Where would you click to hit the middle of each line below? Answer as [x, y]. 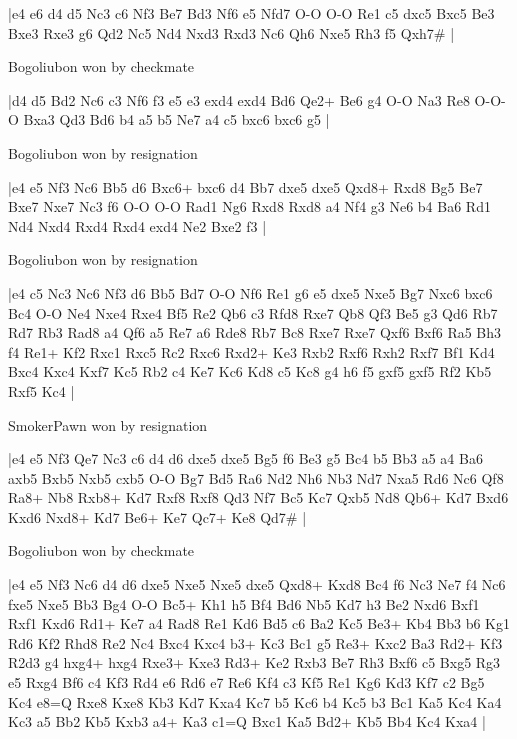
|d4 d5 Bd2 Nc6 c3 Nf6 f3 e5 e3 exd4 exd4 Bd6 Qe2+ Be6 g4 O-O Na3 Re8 [239, 99]
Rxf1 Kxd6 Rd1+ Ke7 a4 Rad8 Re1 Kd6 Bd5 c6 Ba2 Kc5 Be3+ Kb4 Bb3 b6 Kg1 [259, 623]
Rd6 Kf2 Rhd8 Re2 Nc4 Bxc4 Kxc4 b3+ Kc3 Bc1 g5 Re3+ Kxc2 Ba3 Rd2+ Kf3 [255, 642]
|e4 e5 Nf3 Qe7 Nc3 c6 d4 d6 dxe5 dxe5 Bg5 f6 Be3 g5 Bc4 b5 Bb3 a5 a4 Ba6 [245, 458]
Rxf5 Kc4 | [41, 390]
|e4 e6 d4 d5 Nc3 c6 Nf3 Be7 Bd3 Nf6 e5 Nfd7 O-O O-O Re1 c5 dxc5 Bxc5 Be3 [251, 13]
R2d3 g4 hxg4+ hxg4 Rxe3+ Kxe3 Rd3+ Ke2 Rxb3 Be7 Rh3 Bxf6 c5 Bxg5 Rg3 [254, 662]
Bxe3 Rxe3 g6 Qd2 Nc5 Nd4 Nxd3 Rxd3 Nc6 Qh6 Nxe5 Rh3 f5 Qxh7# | [231, 32]
